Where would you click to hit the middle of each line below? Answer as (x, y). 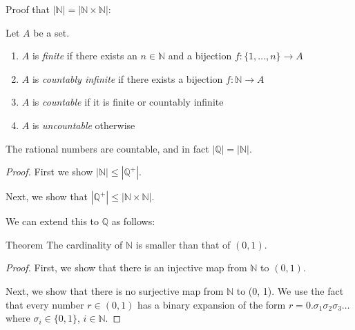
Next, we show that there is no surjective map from (115, 290)
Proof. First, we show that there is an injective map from (126, 268)
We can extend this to (52, 221)
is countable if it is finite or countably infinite (128, 102)
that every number (45, 304)
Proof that (28, 9)
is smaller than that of (183, 244)
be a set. (51, 32)
